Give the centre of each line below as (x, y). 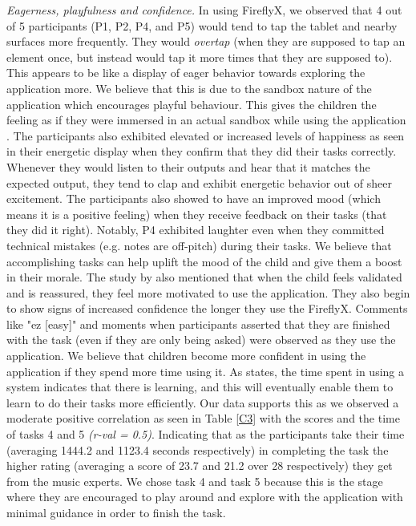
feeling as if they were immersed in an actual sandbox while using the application (206, 120)
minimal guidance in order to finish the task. (116, 512)
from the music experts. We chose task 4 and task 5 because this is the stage (195, 481)
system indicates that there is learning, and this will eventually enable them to (200, 387)
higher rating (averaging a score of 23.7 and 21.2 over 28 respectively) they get (200, 465)
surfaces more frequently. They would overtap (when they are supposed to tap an (206, 41)
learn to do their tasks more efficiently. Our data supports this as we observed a (203, 402)
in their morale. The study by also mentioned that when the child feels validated (204, 277)
